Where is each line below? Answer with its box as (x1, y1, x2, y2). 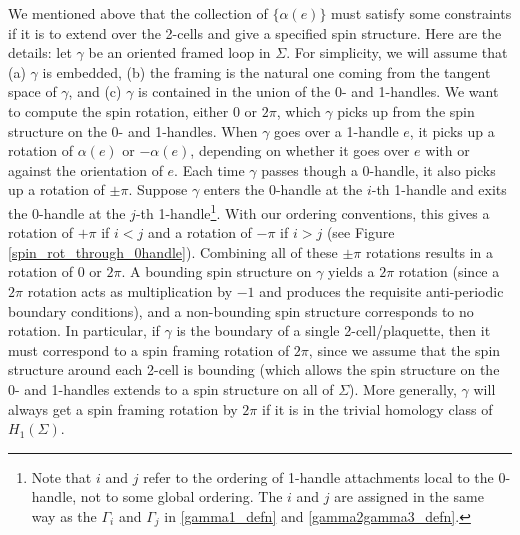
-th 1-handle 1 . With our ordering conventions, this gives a (135, 199, 490, 223)
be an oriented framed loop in (88, 42, 271, 63)
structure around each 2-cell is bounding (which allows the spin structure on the (8, 359, 500, 380)
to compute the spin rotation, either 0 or (8, 100, 258, 121)
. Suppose (128, 179, 188, 200)
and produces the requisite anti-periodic (259, 280, 504, 301)
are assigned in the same (334, 486, 484, 507)
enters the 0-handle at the (203, 179, 363, 200)
